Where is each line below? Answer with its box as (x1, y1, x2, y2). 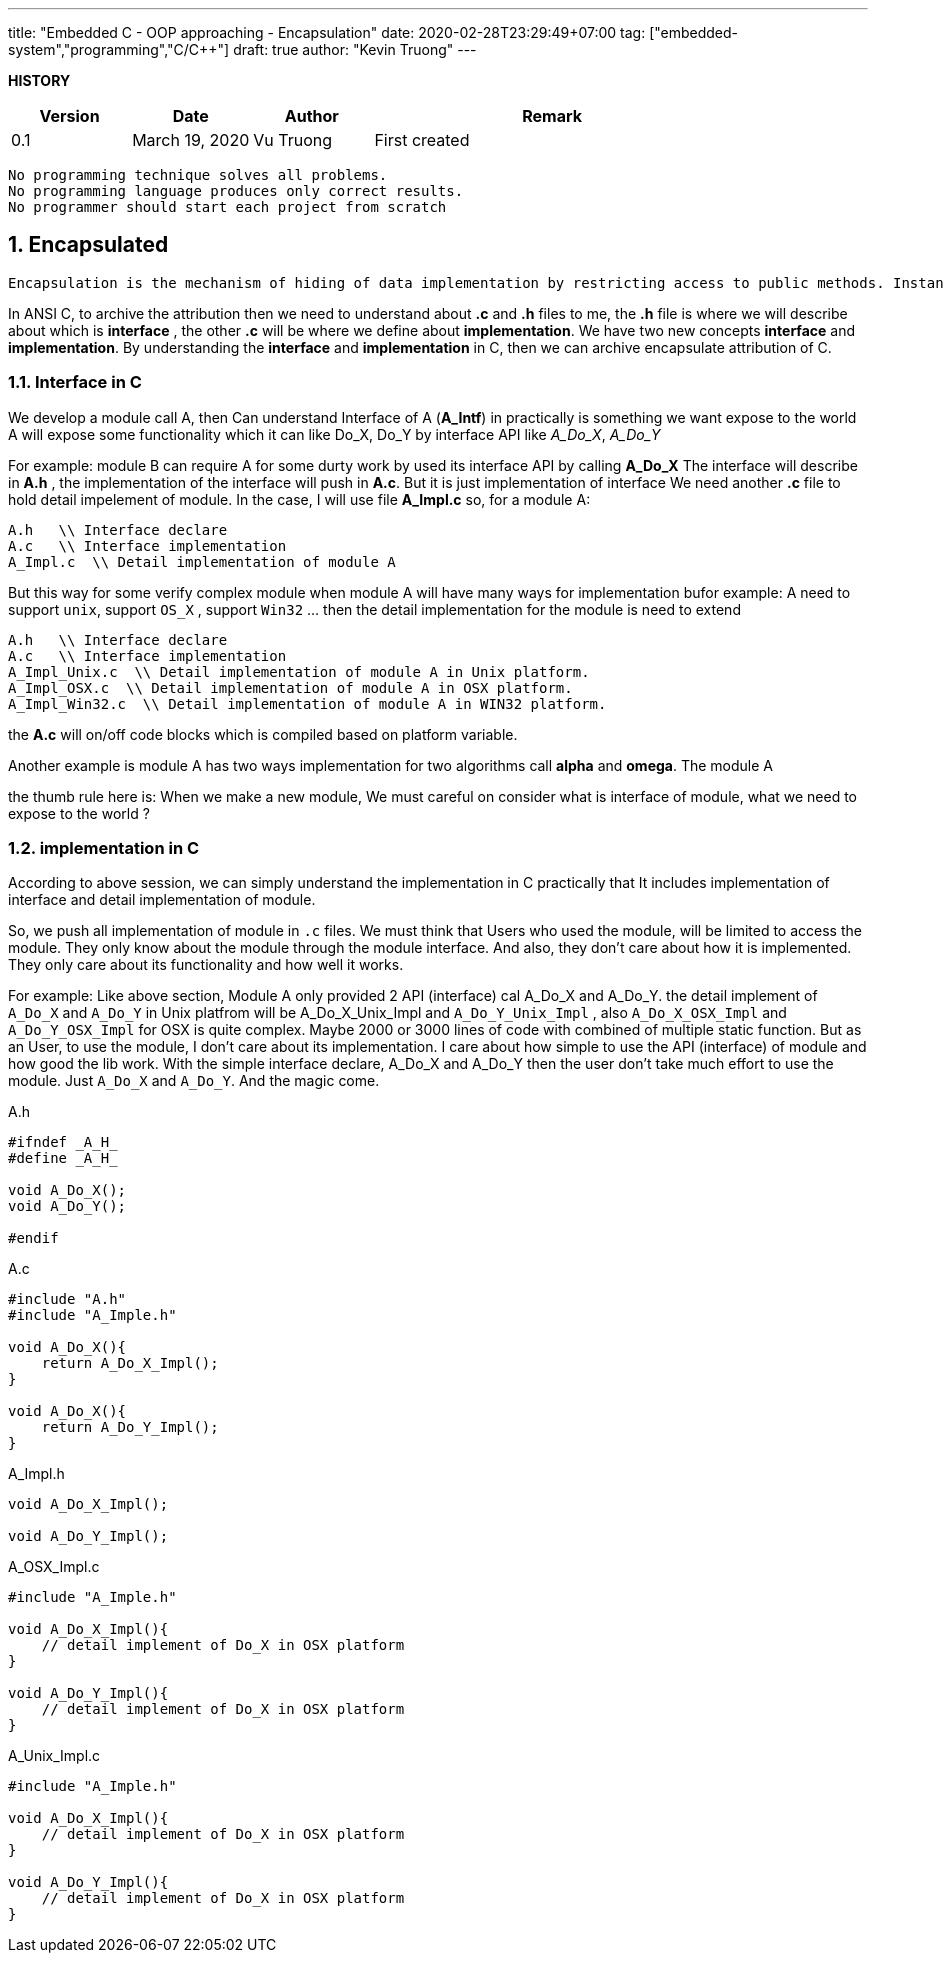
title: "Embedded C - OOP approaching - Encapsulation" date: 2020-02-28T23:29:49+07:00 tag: (8, 24, 646, 41)
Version (39, 106, 100, 126)
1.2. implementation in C (8, 837, 200, 858)
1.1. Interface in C (8, 372, 142, 393)
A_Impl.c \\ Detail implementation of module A (8, 553, 396, 570)
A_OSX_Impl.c (8, 1558, 100, 1576)
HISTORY (8, 72, 71, 89)
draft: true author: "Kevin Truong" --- (233, 41, 477, 58)
